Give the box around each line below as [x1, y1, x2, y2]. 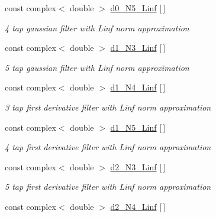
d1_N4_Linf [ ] [110, 81, 166, 93]
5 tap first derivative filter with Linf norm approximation [5, 180, 211, 193]
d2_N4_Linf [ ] [110, 200, 166, 212]
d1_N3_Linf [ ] [110, 41, 166, 54]
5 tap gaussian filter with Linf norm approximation [5, 61, 189, 73]
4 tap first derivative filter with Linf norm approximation [5, 141, 211, 153]
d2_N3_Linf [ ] [110, 160, 166, 173]
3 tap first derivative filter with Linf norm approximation [5, 101, 211, 113]
